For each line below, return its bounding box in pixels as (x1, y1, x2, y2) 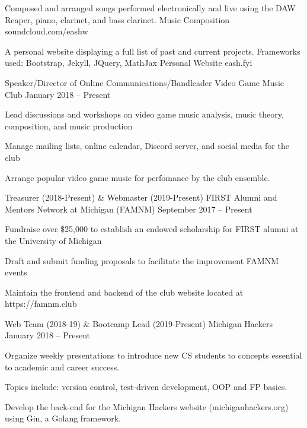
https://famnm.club (5, 297, 77, 310)
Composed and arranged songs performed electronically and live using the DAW (5, 2, 296, 14)
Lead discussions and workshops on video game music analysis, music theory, (5, 108, 284, 121)
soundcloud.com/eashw (5, 25, 88, 37)
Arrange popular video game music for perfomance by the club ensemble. (5, 171, 270, 183)
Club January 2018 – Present (5, 88, 111, 100)
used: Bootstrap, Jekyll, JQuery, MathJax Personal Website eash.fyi (5, 56, 252, 69)
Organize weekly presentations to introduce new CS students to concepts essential (5, 349, 302, 362)
